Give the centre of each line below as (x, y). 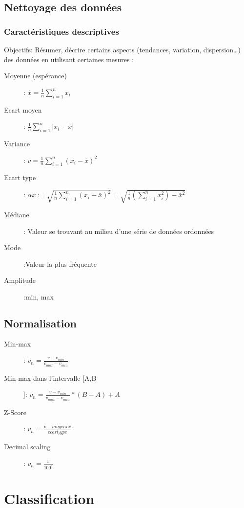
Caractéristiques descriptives (61, 31)
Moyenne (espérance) (35, 76)
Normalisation (41, 323)
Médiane (17, 214)
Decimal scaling (27, 446)
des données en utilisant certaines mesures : (69, 59)
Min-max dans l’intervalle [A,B (50, 378)
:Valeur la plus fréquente (60, 264)
